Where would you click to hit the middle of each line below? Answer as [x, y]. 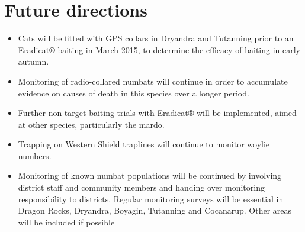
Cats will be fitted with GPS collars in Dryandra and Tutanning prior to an [156, 38]
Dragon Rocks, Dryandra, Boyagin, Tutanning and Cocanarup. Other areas [155, 210]
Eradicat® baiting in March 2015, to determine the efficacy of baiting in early [159, 49]
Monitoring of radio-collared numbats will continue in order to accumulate [153, 81]
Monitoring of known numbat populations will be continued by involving [150, 175]
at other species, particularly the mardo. [91, 124]
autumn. [33, 61]
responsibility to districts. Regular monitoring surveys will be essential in [151, 199]
